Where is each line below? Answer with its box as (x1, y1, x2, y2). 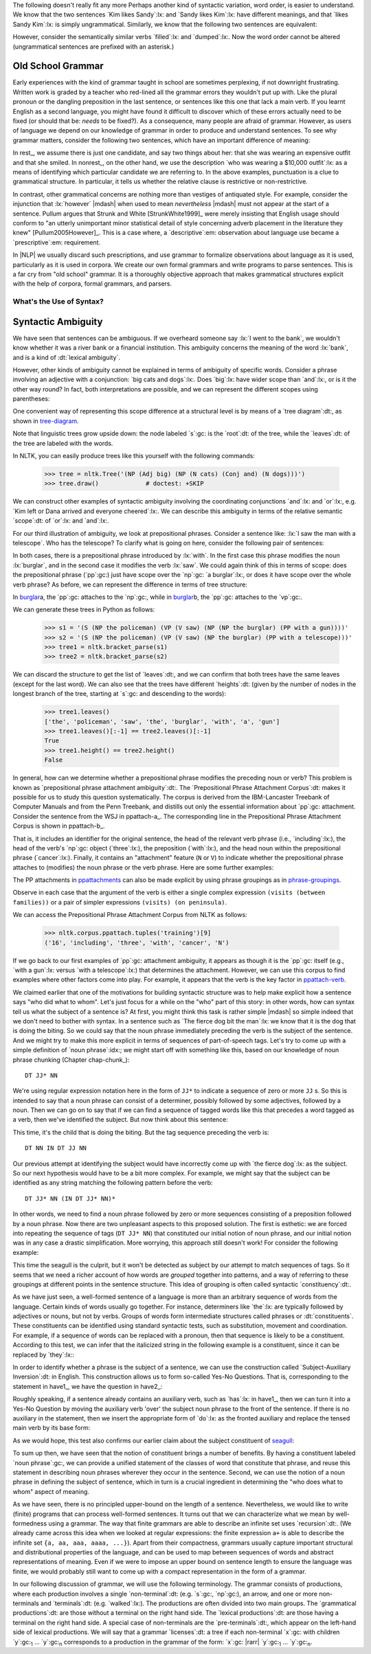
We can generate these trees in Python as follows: (12, 605, 155, 614)
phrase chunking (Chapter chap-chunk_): (12, 1055, 130, 1064)
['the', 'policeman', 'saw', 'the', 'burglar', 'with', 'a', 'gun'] (44, 718, 280, 725)
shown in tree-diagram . (12, 416, 79, 425)
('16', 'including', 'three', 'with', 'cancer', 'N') (44, 938, 229, 947)
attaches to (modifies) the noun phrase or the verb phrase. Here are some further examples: (12, 863, 274, 872)
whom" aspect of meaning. (12, 1487, 89, 1495)
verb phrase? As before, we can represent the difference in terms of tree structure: (12, 580, 247, 589)
